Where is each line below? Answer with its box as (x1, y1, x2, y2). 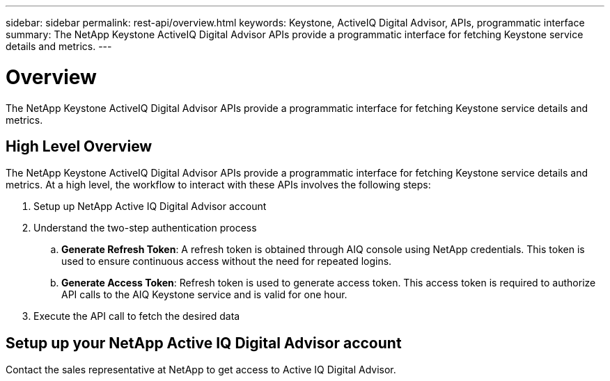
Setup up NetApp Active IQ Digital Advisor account (33, 200, 267, 213)
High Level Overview (6, 137, 152, 155)
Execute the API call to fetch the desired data (33, 310, 240, 323)
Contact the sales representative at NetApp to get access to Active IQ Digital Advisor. (6, 364, 396, 376)
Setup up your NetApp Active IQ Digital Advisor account (6, 334, 402, 352)
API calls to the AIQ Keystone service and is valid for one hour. (61, 289, 347, 301)
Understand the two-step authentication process (33, 222, 257, 234)
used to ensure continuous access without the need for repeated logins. (61, 255, 392, 268)
